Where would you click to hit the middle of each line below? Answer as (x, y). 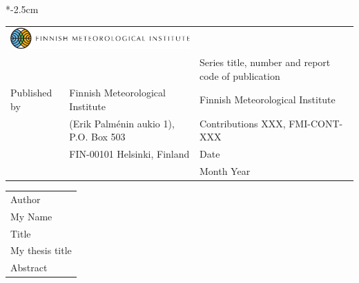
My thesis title (41, 250)
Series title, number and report (265, 62)
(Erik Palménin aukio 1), (122, 123)
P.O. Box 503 (97, 137)
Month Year (225, 171)
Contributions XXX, (242, 123)
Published (31, 93)
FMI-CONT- (316, 123)
